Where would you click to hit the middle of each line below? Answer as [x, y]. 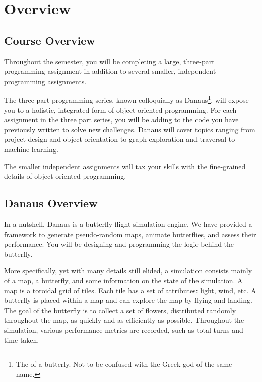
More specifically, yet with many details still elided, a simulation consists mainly [128, 271]
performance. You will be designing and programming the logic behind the [119, 244]
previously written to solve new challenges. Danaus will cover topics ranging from [130, 129]
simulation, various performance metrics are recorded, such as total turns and [124, 329]
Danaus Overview [51, 203]
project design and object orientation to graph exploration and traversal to [120, 139]
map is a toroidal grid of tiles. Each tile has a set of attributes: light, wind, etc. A [130, 290]
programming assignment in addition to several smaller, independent [110, 71]
